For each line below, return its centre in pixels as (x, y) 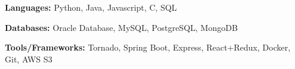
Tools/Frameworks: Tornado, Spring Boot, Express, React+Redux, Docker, (148, 47)
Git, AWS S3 (29, 59)
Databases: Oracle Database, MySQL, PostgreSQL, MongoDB (122, 27)
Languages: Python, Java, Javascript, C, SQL (91, 7)
